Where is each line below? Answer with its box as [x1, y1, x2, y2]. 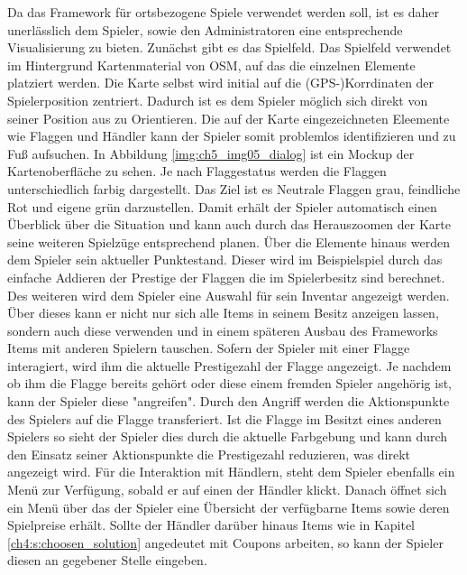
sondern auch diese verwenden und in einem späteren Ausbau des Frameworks [7, 320, 438, 339]
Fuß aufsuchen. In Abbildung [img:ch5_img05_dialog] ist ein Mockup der [7, 144, 415, 162]
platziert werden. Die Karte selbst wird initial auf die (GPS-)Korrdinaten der [7, 73, 435, 92]
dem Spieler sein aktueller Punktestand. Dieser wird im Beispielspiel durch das [7, 250, 443, 269]
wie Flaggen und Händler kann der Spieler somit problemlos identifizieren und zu [7, 126, 456, 145]
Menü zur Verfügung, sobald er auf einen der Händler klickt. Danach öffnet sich [7, 480, 447, 499]
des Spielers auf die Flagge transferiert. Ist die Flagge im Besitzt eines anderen [7, 409, 442, 428]
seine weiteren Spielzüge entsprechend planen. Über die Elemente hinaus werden [7, 232, 450, 251]
